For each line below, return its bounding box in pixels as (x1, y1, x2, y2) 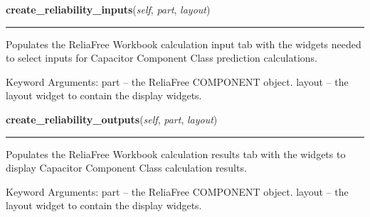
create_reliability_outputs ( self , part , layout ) (6, 111, 218, 126)
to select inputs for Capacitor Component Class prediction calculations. (6, 50, 318, 65)
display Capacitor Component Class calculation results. (6, 160, 247, 175)
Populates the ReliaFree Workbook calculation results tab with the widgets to (6, 146, 346, 161)
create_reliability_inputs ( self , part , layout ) (6, 2, 211, 16)
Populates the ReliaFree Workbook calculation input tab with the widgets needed (6, 36, 361, 51)
